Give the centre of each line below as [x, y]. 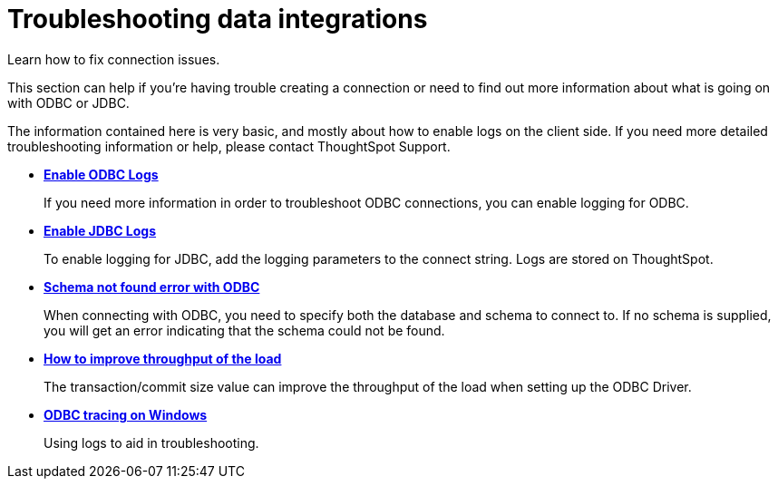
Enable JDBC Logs [100, 230]
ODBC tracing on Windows [126, 414]
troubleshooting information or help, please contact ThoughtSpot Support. [229, 146]
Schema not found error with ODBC [152, 287]
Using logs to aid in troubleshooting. [151, 442]
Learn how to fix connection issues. [114, 59]
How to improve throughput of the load [163, 358]
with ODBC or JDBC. [68, 102]
